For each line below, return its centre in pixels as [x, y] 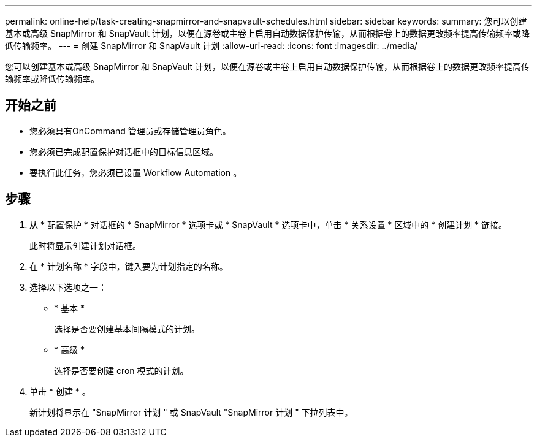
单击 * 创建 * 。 [60, 391]
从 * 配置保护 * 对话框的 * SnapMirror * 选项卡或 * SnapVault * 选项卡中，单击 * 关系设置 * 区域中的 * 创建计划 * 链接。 [268, 224]
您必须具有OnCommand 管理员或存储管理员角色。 [130, 131]
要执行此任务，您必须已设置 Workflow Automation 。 [136, 172]
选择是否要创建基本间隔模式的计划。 [127, 329]
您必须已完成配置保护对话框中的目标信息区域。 [124, 151]
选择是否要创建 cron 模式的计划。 [121, 370]
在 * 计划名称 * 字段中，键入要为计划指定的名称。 [129, 266]
